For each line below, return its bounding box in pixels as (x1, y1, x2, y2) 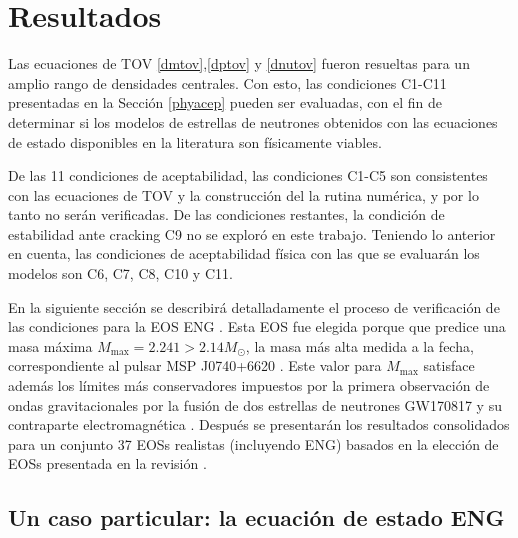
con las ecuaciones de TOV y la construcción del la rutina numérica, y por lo (8, 184, 479, 205)
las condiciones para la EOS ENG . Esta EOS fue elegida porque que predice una (8, 316, 506, 337)
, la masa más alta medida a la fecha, (245, 335, 474, 356)
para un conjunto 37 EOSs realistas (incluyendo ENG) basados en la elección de (8, 433, 499, 454)
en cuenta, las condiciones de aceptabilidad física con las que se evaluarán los (8, 243, 480, 264)
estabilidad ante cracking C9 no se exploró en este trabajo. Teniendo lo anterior (8, 223, 496, 244)
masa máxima (8, 335, 93, 356)
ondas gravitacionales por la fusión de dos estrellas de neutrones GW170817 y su (8, 394, 502, 415)
